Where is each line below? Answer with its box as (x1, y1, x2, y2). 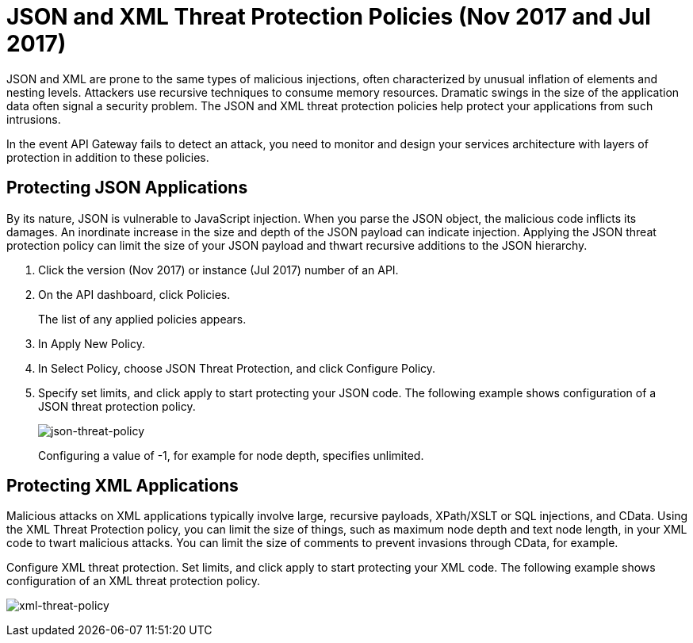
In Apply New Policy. (38, 336, 145, 350)
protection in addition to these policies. (6, 150, 209, 164)
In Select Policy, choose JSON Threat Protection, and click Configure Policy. (38, 361, 436, 375)
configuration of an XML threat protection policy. (6, 574, 260, 588)
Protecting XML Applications (6, 476, 239, 496)
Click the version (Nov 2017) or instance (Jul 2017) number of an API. (38, 262, 399, 277)
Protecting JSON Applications (6, 178, 248, 198)
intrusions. (6, 112, 61, 126)
